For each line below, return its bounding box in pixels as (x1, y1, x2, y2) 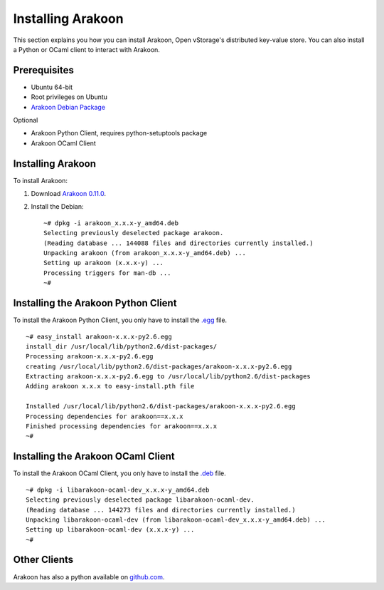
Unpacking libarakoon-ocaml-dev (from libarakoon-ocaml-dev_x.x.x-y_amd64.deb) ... (26, 515, 326, 524)
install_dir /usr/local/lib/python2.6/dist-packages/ (26, 342, 217, 351)
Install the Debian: (31, 202, 85, 211)
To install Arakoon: (13, 176, 68, 185)
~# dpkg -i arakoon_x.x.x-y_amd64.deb (43, 219, 179, 227)
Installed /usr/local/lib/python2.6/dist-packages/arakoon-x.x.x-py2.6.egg (26, 403, 296, 410)
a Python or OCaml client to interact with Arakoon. (13, 45, 160, 53)
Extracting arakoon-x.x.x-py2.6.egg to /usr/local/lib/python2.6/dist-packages (26, 373, 311, 381)
